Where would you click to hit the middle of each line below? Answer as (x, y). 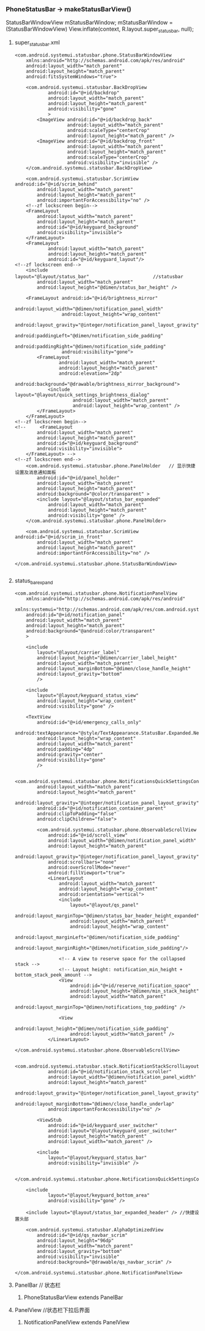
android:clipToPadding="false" (77, 814)
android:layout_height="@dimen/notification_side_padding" (92, 1028)
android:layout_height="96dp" (75, 1240)
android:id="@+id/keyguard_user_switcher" (103, 1125)
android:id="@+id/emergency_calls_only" (89, 722)
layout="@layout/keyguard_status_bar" (97, 1157)
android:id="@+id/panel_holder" (78, 478)
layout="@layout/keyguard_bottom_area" (99, 1195)
